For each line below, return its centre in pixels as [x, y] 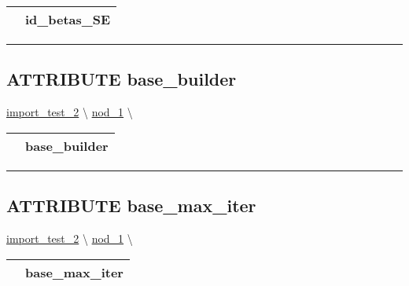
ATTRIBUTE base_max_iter [131, 205]
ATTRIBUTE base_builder [122, 79]
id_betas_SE [68, 19]
